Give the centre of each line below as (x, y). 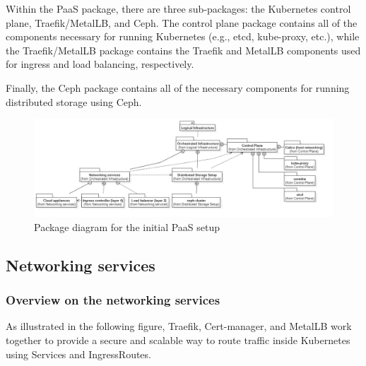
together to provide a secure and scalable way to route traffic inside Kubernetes (178, 340)
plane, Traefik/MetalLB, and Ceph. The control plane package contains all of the (182, 22)
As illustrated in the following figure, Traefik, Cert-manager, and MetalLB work (179, 326)
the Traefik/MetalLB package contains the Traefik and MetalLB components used (183, 50)
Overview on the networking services (113, 300)
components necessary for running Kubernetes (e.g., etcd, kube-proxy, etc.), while (183, 36)
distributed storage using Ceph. (74, 101)
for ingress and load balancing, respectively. (100, 64)
